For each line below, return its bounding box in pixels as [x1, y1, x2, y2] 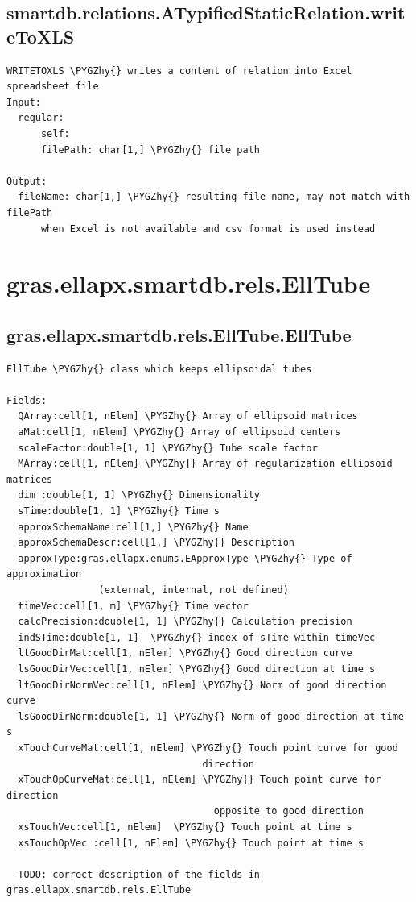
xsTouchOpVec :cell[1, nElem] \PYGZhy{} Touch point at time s [18, 837, 364, 849]
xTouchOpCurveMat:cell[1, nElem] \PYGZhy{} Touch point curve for [18, 774, 381, 786]
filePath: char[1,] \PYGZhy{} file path [40, 143, 260, 156]
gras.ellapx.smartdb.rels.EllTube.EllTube [6, 322, 352, 347]
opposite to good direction [213, 805, 364, 817]
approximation [6, 568, 82, 580]
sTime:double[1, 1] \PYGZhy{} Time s [18, 505, 220, 518]
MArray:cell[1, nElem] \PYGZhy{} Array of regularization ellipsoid [18, 458, 393, 470]
